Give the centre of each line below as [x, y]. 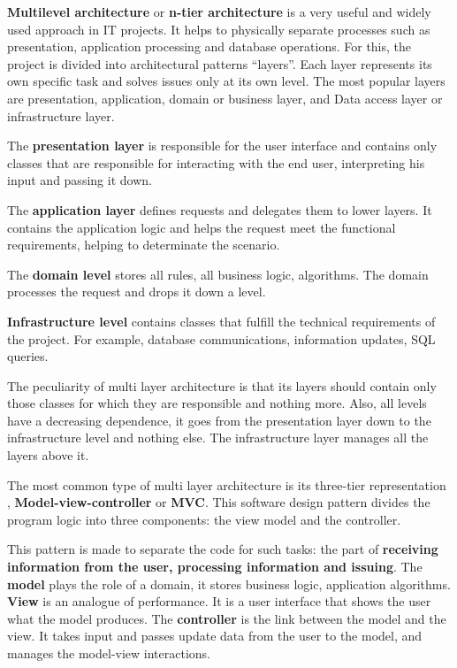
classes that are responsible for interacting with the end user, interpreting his [216, 162]
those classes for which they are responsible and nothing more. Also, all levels [217, 403]
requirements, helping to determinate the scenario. [144, 245]
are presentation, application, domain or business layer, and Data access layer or [225, 98]
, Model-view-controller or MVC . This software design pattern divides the [219, 502]
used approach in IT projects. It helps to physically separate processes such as [219, 29]
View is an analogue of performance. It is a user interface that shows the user [219, 601]
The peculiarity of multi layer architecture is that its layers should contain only [222, 385]
